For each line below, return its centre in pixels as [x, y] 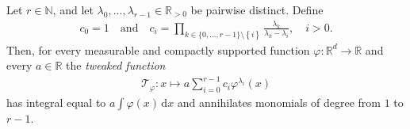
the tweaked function [116, 65]
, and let [73, 9]
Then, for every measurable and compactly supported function [158, 49]
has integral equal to [56, 102]
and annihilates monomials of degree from [279, 102]
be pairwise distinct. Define [257, 9]
